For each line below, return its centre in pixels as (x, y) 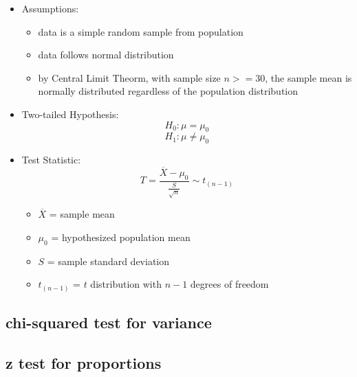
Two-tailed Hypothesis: (70, 114)
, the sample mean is (309, 77)
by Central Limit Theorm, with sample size (129, 77)
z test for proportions (84, 362)
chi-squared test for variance (109, 322)
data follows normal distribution (106, 55)
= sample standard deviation (108, 261)
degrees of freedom (229, 284)
